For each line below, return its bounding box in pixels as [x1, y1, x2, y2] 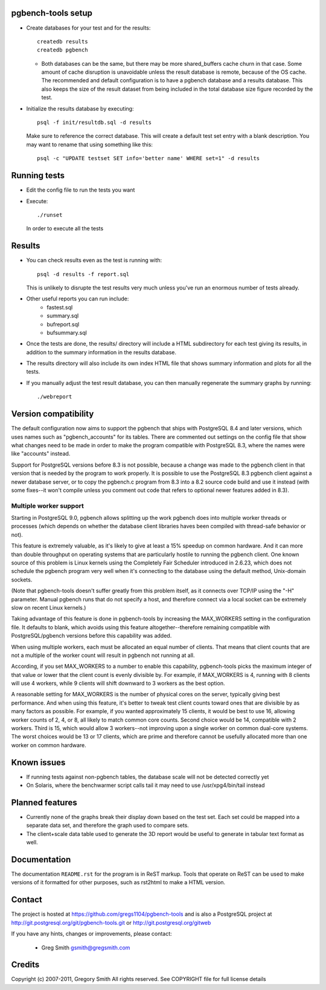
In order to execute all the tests [26, 225, 104, 232]
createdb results [37, 38, 88, 45]
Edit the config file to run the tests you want [26, 186, 135, 193]
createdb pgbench [37, 47, 88, 54]
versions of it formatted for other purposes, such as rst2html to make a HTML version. [11, 879, 226, 886]
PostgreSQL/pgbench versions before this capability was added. [11, 632, 172, 639]
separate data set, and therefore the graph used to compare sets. [26, 822, 190, 829]
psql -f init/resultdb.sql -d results [37, 119, 152, 126]
